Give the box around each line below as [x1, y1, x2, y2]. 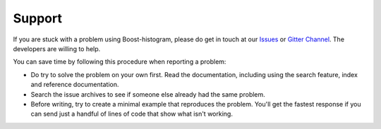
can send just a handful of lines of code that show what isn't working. [30, 109, 233, 118]
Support [13, 11, 63, 26]
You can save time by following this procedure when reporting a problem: [13, 57, 226, 66]
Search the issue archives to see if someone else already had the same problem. [30, 90, 266, 98]
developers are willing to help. [13, 44, 101, 53]
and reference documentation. [30, 81, 119, 89]
